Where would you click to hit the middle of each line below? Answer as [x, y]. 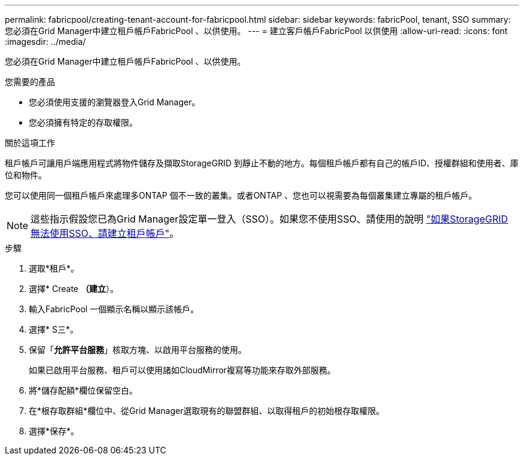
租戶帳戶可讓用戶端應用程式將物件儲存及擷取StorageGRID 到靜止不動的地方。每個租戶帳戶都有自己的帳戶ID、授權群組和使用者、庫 [262, 163]
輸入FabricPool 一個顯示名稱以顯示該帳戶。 [114, 309]
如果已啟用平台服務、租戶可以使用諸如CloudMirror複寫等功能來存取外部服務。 [182, 370]
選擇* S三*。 [54, 329]
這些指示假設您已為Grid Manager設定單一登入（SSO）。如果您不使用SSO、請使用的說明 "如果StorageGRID [269, 219]
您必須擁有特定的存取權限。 [83, 122]
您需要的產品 [30, 82]
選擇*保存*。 [54, 431]
